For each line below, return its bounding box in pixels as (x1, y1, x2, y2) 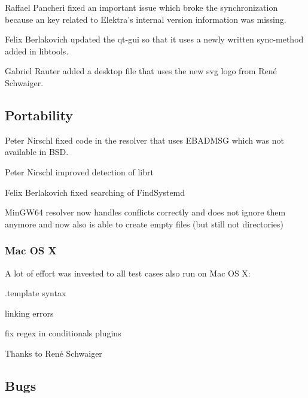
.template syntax (5, 287, 66, 299)
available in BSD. (5, 145, 69, 158)
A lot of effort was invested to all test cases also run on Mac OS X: (5, 266, 251, 279)
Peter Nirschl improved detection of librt (5, 165, 154, 178)
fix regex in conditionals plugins (5, 327, 121, 339)
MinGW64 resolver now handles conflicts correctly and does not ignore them (5, 206, 286, 218)
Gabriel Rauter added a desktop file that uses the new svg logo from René (5, 65, 277, 77)
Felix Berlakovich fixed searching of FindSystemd (5, 186, 185, 198)
